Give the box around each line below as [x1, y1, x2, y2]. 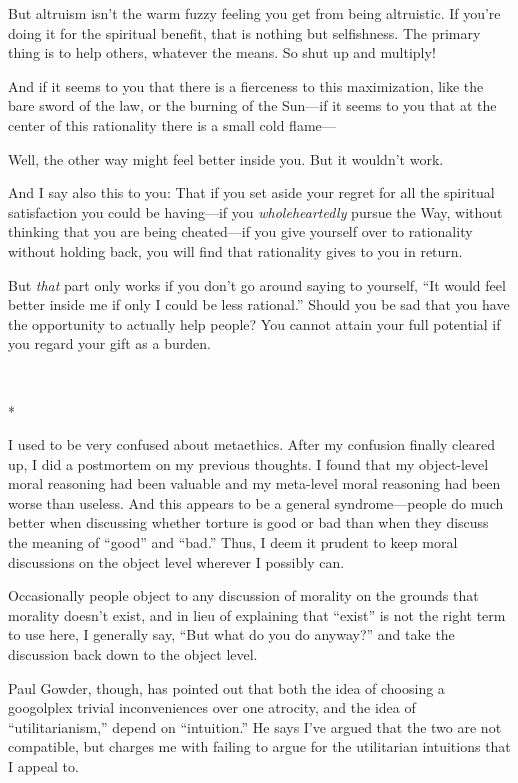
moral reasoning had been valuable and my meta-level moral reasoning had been [8, 473, 501, 494]
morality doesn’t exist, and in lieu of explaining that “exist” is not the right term [8, 604, 506, 625]
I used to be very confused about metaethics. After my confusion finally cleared [8, 434, 495, 455]
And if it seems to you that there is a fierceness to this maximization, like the [8, 75, 484, 96]
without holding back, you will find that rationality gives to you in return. [8, 240, 463, 261]
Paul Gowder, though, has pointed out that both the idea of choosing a [8, 677, 445, 698]
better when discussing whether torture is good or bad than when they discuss [8, 512, 489, 533]
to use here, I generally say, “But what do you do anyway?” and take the [8, 624, 455, 645]
